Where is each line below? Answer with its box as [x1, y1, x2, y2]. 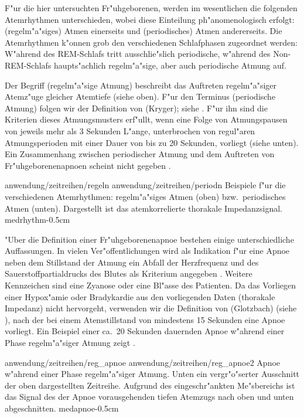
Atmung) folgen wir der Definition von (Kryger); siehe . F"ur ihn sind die [5, 101, 268, 114]
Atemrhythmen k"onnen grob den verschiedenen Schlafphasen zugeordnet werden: [5, 36, 298, 48]
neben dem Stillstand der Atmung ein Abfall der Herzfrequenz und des [5, 256, 259, 268]
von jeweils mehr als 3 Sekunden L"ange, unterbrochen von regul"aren [5, 124, 255, 137]
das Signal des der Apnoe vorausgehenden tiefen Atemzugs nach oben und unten [5, 390, 294, 403]
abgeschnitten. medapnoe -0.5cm [5, 402, 119, 414]
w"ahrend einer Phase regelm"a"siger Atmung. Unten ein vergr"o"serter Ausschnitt [5, 368, 300, 380]
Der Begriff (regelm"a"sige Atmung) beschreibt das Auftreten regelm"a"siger [5, 79, 277, 91]
